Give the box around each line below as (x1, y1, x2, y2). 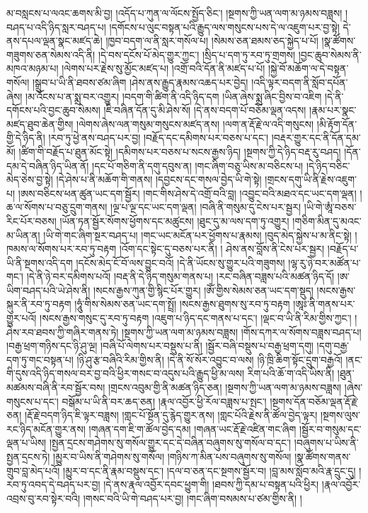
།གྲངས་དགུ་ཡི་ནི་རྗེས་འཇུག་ (265, 172, 357, 187)
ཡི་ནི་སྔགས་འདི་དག (6, 255, 73, 270)
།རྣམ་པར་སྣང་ (309, 103, 357, 117)
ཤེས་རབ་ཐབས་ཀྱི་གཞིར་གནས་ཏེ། (6, 324, 119, 339)
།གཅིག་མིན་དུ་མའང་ (292, 213, 362, 228)
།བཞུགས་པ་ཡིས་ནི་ (294, 435, 359, 450)
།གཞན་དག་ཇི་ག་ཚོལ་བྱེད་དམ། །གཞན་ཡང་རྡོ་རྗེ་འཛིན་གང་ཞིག (88, 421, 297, 436)
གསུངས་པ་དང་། (6, 393, 59, 408)
